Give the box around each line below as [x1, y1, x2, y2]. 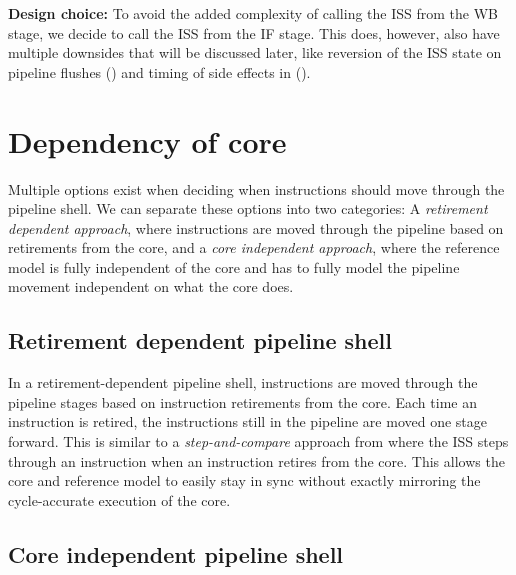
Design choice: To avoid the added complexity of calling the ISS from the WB [8, 3, 498, 23]
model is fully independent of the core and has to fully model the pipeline [8, 256, 460, 277]
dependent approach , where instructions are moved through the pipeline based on [8, 217, 504, 238]
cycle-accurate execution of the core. [8, 489, 231, 510]
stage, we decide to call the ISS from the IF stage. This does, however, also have [8, 22, 500, 43]
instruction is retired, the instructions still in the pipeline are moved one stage [8, 411, 487, 432]
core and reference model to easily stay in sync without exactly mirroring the [8, 470, 481, 491]
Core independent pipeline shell [8, 538, 344, 569]
